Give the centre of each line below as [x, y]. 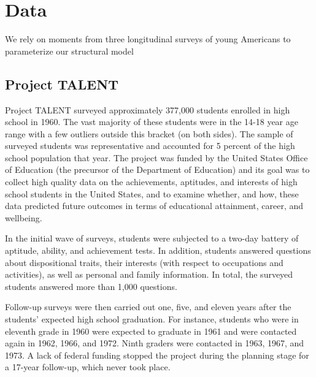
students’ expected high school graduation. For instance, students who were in [152, 319]
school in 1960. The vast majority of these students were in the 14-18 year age [152, 122]
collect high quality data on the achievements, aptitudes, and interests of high [151, 182]
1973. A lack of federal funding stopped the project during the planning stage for [157, 355]
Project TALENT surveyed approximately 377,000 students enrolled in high [148, 109]
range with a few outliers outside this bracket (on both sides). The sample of [149, 133]
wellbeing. [24, 217]
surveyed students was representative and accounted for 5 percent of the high [150, 146]
